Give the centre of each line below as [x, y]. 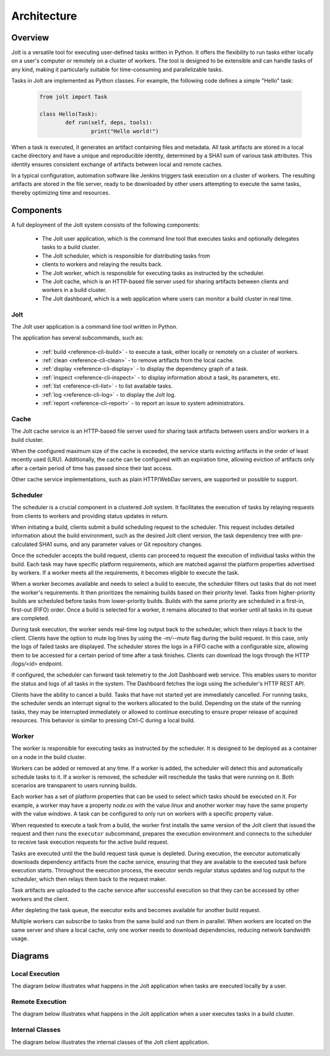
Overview [30, 38]
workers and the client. [40, 899]
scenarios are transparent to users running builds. [74, 785]
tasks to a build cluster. [71, 247]
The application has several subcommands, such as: [77, 338]
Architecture [44, 16]
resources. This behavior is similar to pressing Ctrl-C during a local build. [103, 721]
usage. [20, 938]
